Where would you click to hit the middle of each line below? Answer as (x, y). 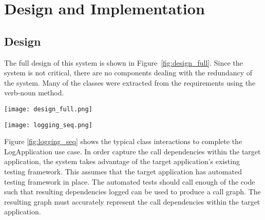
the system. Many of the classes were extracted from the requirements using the (130, 82)
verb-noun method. (34, 93)
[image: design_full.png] (48, 109)
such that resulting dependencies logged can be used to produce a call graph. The (132, 192)
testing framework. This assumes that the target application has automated (123, 172)
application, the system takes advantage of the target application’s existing (122, 161)
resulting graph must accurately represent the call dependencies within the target (132, 201)
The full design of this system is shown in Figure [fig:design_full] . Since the (124, 62)
